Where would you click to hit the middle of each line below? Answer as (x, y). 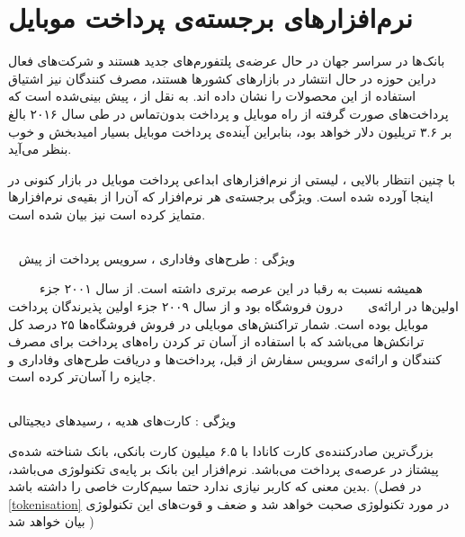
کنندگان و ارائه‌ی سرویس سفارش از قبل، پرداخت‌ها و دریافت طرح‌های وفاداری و (225, 358)
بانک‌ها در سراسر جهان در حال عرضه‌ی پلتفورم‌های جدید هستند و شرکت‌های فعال (227, 61)
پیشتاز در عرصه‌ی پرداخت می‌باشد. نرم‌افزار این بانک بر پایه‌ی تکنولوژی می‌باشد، (224, 468)
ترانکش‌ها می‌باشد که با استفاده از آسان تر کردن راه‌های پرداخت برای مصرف (216, 341)
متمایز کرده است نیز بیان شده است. (107, 214)
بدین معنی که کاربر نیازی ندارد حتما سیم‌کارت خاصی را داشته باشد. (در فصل (215, 486)
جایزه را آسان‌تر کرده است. (82, 376)
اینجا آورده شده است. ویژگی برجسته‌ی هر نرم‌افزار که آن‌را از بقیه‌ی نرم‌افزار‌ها (221, 197)
